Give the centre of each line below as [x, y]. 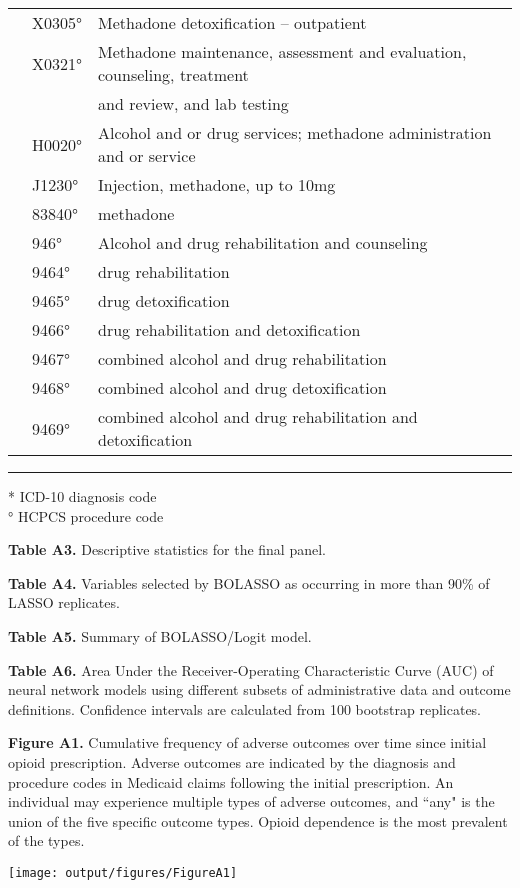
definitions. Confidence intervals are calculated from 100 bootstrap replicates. [245, 708]
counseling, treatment [173, 74]
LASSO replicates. [64, 602]
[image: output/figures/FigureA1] [123, 872]
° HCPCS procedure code [86, 515]
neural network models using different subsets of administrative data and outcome [259, 689]
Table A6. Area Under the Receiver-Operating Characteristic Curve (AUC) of [251, 669]
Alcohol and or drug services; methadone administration [295, 132]
